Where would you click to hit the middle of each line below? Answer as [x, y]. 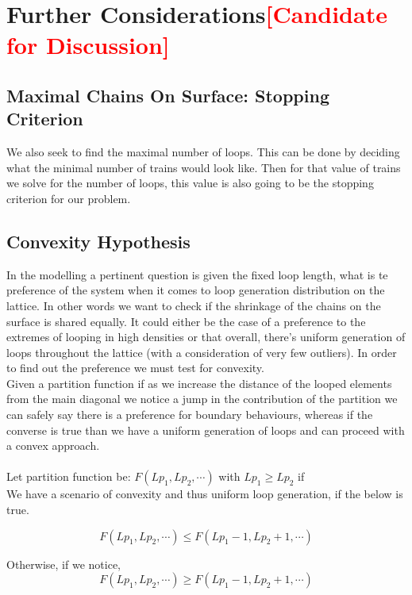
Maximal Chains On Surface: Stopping [168, 95]
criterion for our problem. [69, 198]
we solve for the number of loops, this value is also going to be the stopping [190, 183]
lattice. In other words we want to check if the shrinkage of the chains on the [194, 305]
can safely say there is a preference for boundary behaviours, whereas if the [190, 415]
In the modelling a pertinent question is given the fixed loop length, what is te [197, 274]
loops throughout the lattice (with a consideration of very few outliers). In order [202, 352]
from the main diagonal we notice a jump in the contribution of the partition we [202, 399]
